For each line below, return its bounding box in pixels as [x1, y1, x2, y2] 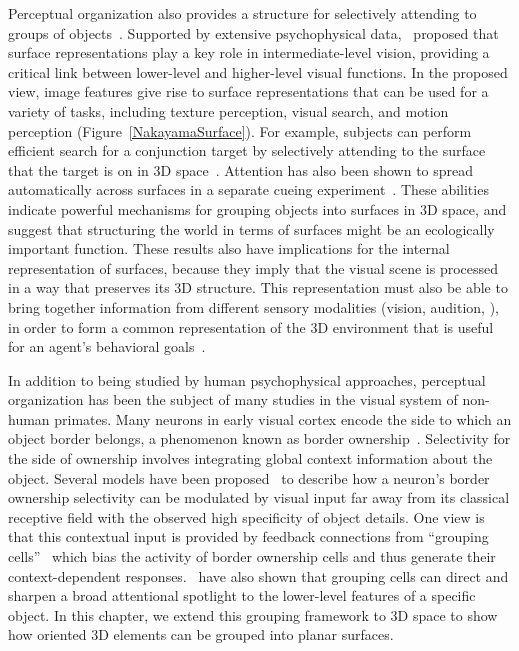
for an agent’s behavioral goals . [8, 336, 206, 357]
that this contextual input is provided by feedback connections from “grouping [8, 526, 489, 547]
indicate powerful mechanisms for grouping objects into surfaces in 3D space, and [8, 198, 507, 219]
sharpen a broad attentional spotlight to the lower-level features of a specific [8, 585, 476, 606]
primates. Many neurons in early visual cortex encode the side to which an [54, 408, 512, 429]
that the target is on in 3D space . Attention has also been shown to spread [8, 159, 474, 180]
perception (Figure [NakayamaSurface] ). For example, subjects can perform [8, 120, 472, 141]
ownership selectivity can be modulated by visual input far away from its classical [8, 487, 510, 508]
